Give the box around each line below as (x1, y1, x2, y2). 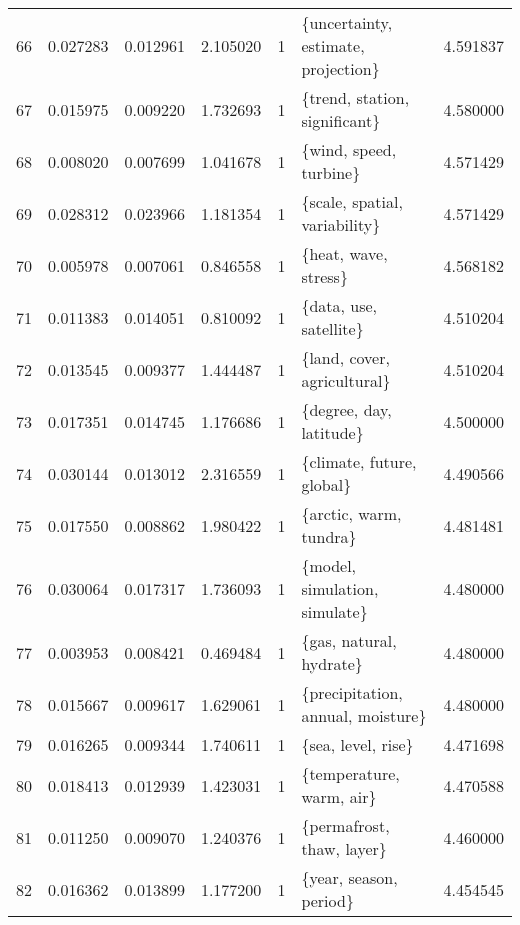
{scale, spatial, (301, 190, 403, 213)
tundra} (301, 525, 357, 548)
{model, (301, 554, 357, 577)
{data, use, (301, 294, 378, 317)
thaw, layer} (301, 837, 387, 860)
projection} (301, 57, 380, 80)
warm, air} (301, 785, 377, 808)
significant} (301, 109, 381, 132)
